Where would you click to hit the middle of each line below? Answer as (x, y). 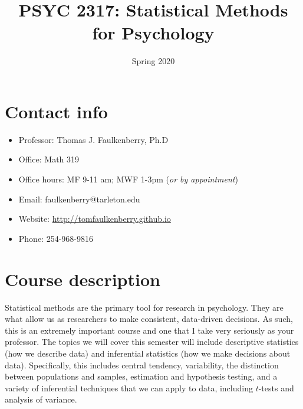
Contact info (56, 111)
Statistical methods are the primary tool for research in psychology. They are (144, 307)
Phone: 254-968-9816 (56, 238)
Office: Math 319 (49, 159)
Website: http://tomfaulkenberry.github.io (95, 219)
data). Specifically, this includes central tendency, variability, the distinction (142, 365)
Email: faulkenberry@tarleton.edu (79, 199)
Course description (83, 279)
